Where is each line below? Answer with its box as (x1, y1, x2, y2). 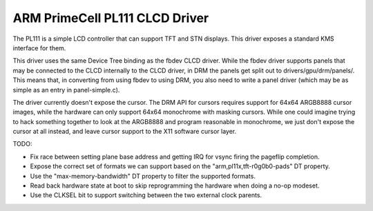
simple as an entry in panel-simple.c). (12, 86, 120, 94)
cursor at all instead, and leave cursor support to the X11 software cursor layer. (12, 128, 237, 136)
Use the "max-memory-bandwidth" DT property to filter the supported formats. (30, 172, 256, 180)
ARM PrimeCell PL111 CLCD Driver (12, 10, 209, 26)
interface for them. (12, 43, 66, 52)
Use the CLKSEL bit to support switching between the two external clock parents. (30, 191, 262, 199)
